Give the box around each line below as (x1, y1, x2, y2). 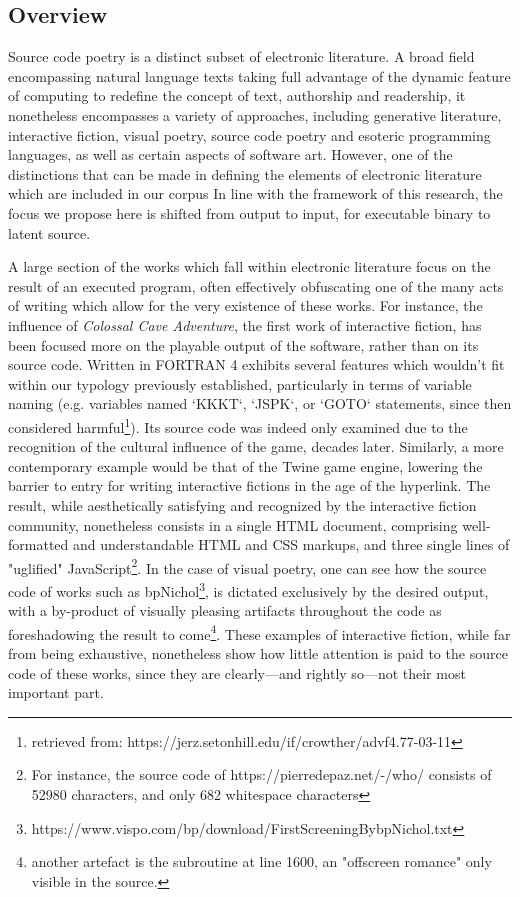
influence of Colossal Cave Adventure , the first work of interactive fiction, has (8, 314, 482, 335)
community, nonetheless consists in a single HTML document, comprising (8, 514, 458, 535)
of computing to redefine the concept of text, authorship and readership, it (8, 85, 466, 106)
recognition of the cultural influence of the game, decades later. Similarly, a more (8, 436, 504, 457)
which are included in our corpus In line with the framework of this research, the (8, 183, 503, 204)
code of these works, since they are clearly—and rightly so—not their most (8, 662, 466, 683)
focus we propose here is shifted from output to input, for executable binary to (8, 202, 491, 223)
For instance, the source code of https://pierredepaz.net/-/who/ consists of (31, 764, 492, 785)
